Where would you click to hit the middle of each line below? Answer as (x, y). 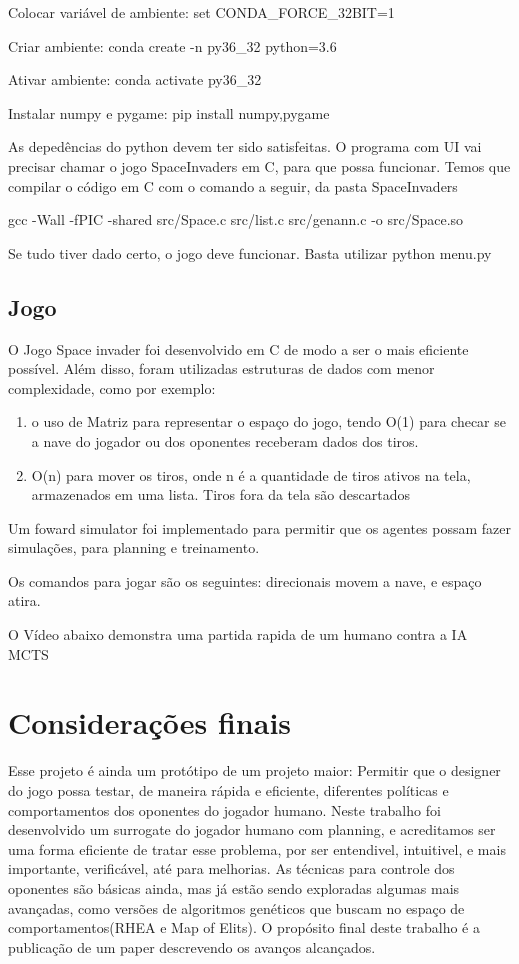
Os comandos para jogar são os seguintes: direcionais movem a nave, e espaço (245, 580)
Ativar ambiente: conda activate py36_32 (135, 79)
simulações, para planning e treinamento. (134, 547)
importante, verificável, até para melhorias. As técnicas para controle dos (231, 868)
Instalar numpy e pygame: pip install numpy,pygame (169, 112)
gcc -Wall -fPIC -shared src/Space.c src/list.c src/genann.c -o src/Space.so (236, 219)
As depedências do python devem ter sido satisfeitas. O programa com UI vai (245, 146)
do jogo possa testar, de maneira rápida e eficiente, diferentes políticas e (228, 789)
